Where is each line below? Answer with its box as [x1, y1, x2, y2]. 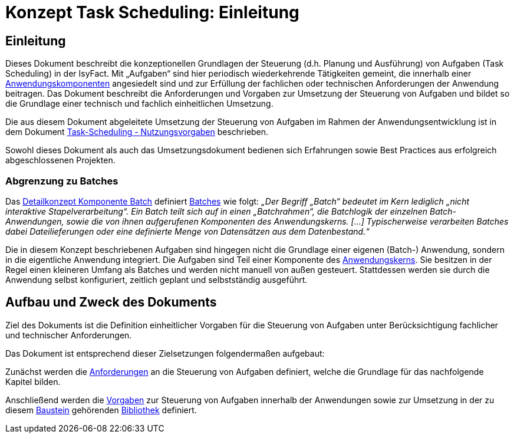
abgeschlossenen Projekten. [5, 155, 116, 166]
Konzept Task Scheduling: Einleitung [5, 2, 299, 22]
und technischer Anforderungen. [5, 330, 132, 340]
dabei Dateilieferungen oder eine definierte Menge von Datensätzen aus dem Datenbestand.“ [5, 226, 370, 236]
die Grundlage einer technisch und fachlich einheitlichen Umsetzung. [5, 98, 274, 109]
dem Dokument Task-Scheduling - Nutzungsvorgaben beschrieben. [5, 127, 269, 137]
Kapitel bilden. [5, 376, 61, 387]
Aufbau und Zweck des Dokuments [5, 295, 217, 310]
